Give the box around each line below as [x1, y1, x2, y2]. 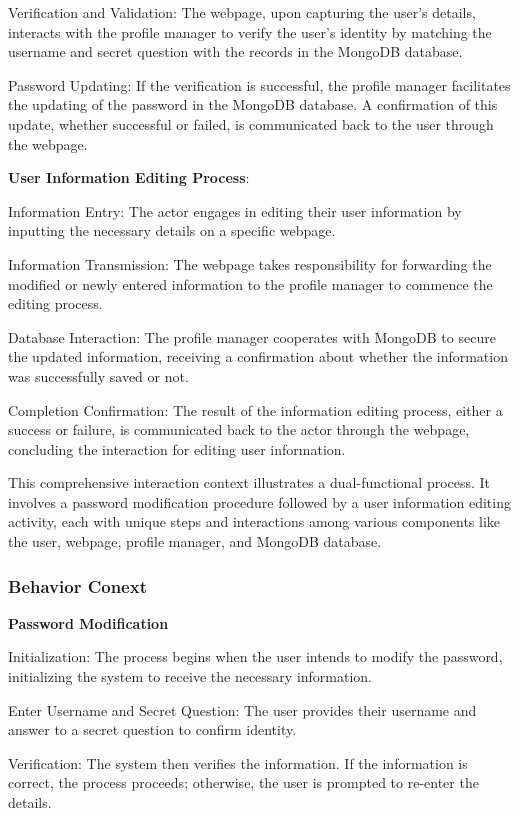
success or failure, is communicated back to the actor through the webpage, [8, 419, 470, 440]
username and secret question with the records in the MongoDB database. [8, 41, 463, 62]
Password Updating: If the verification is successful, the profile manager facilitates [8, 74, 511, 95]
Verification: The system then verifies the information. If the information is [8, 752, 468, 773]
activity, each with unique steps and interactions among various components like [8, 511, 501, 532]
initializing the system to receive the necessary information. [8, 666, 373, 687]
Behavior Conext [8, 573, 147, 598]
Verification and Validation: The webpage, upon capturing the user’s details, [8, 2, 476, 22]
